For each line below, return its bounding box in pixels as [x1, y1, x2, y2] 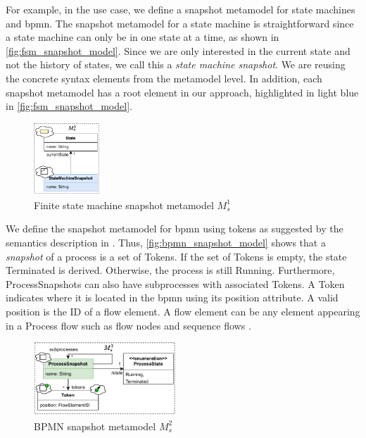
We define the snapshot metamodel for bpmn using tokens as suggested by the [6, 221, 343, 236]
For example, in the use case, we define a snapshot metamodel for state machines [6, 2, 355, 16]
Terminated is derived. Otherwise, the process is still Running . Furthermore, [6, 263, 335, 277]
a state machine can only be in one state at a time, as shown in [6, 30, 279, 44]
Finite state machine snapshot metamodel [34, 197, 214, 212]
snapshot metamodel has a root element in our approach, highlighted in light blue [6, 85, 359, 99]
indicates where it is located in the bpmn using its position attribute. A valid [6, 290, 339, 305]
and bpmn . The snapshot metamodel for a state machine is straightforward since [6, 15, 354, 30]
